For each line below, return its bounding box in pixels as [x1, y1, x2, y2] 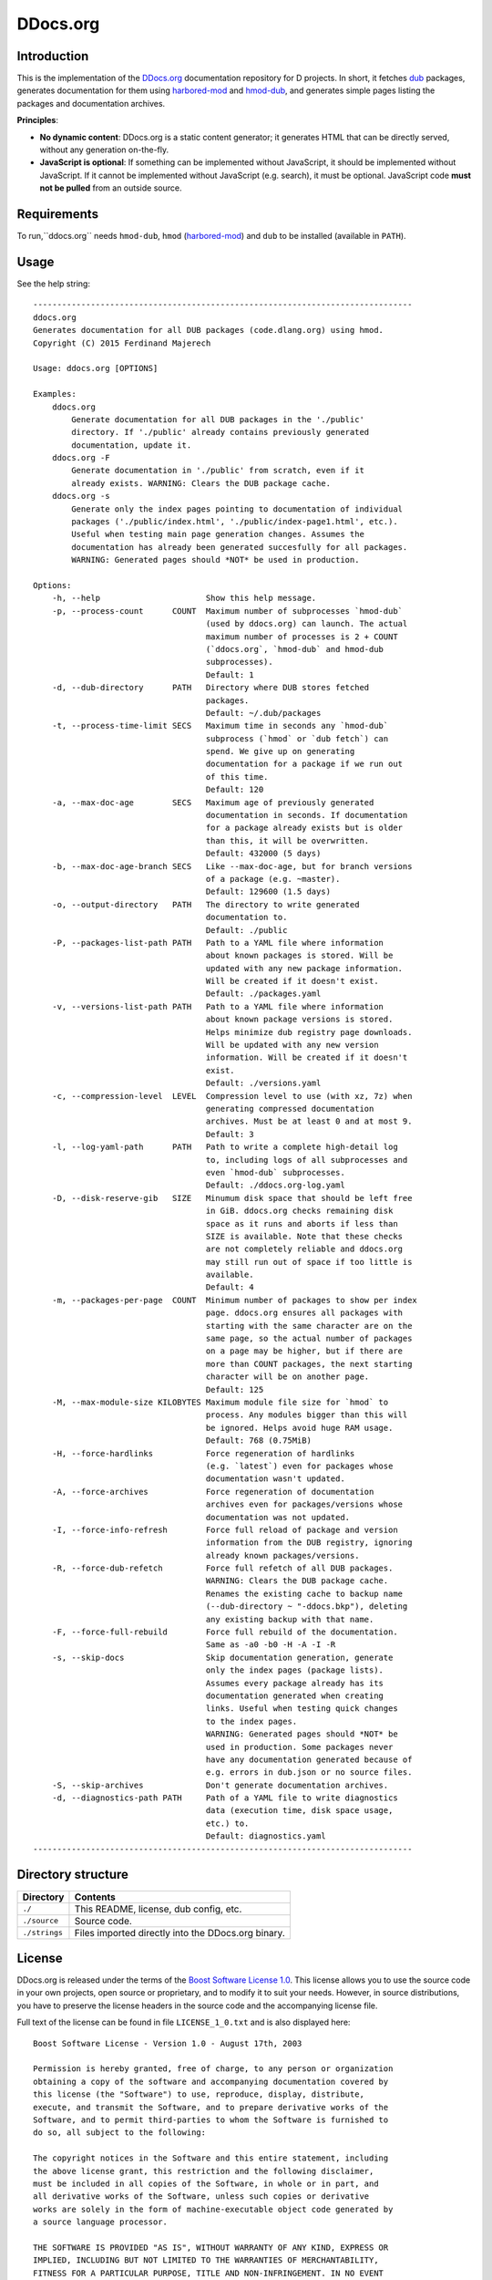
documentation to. [205, 912, 288, 923]
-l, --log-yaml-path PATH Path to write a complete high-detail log [51, 1142, 398, 1153]
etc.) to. [205, 1818, 250, 1829]
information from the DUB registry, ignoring [205, 1538, 413, 1548]
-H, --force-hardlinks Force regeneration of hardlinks [51, 1448, 355, 1458]
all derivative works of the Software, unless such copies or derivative [33, 2192, 370, 2202]
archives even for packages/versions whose [205, 1499, 404, 1509]
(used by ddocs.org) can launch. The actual [205, 618, 408, 629]
